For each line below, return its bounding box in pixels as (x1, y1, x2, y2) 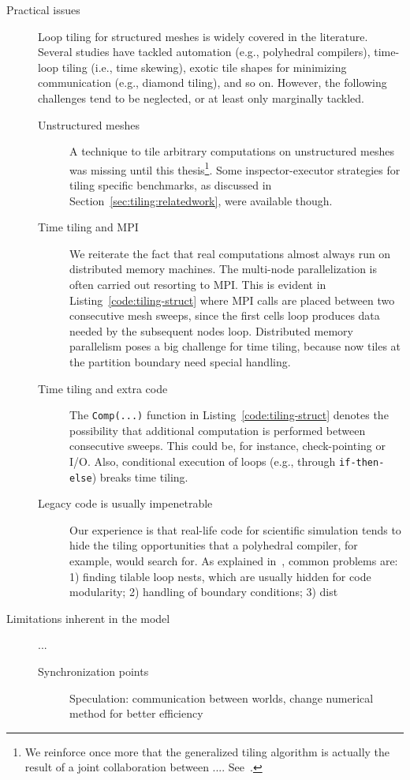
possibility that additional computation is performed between (69, 422, 366, 438)
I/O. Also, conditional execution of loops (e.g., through (69, 452, 336, 469)
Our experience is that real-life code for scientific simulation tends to (69, 521, 401, 538)
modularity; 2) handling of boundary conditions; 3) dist (69, 583, 338, 600)
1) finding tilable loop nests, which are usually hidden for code (69, 568, 371, 584)
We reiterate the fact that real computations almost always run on (69, 245, 391, 261)
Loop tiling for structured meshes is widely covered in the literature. (38, 28, 368, 44)
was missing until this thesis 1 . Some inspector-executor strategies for (69, 159, 401, 178)
